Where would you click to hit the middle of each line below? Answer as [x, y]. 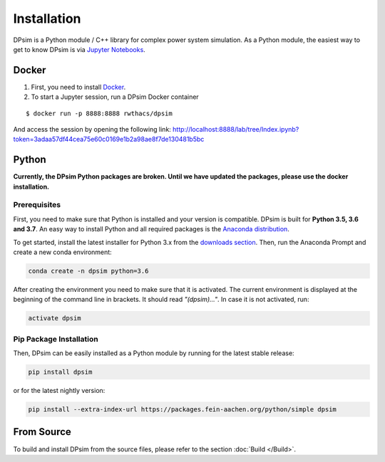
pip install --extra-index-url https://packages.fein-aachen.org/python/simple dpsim [182, 410]
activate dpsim [55, 318]
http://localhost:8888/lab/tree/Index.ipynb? [236, 130]
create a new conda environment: [62, 252]
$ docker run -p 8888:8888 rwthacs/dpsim [99, 113]
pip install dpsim [60, 372]
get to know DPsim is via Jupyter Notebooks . [79, 49]
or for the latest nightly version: [59, 391]
